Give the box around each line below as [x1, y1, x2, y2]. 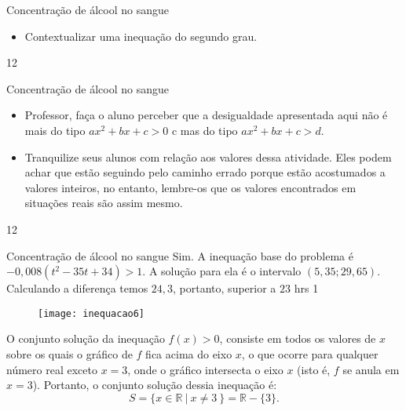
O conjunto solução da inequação [6, 330, 165, 347]
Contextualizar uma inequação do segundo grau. [24, 27, 258, 44]
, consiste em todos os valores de [219, 330, 376, 347]
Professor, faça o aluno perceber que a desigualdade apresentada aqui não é [24, 107, 388, 123]
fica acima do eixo [145, 345, 232, 362]
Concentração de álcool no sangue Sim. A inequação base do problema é [6, 247, 353, 264]
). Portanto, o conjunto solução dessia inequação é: [32, 376, 277, 393]
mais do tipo [24, 122, 86, 138]
